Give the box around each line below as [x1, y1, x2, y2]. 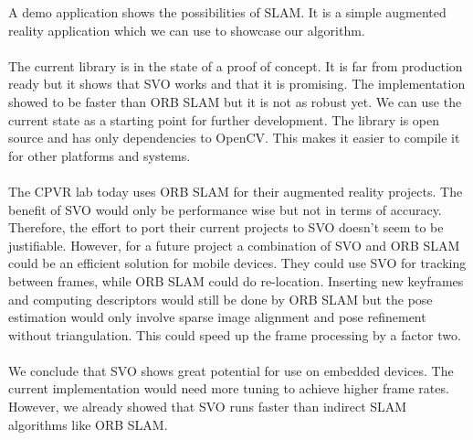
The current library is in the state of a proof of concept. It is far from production [8, 56, 463, 75]
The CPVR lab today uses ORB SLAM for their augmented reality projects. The [8, 181, 463, 200]
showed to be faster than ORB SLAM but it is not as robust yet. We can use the [8, 91, 462, 111]
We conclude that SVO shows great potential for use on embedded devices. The [8, 360, 454, 380]
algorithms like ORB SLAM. [8, 414, 168, 434]
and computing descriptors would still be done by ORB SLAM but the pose [8, 289, 433, 308]
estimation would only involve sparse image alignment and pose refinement [8, 307, 426, 327]
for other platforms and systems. [8, 145, 191, 165]
